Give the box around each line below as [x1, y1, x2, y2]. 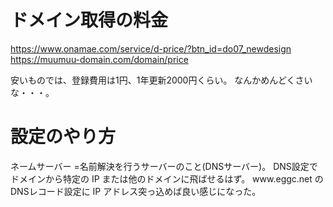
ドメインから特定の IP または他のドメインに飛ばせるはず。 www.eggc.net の [10, 172, 324, 185]
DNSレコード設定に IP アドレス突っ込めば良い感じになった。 [10, 185, 262, 197]
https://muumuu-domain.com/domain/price [10, 53, 189, 65]
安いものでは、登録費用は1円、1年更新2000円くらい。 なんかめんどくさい [10, 74, 313, 86]
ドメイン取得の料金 [10, 9, 169, 32]
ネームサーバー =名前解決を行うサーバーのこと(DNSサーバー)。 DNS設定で [10, 160, 318, 172]
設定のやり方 [10, 126, 117, 148]
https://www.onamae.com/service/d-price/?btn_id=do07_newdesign [10, 42, 292, 55]
